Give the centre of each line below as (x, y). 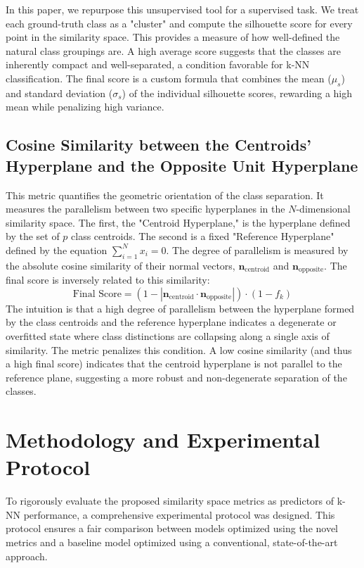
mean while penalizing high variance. (85, 107)
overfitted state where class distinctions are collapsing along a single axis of (168, 335)
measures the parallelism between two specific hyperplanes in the (145, 209)
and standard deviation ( (59, 93)
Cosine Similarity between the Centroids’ (159, 145)
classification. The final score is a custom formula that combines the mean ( (169, 78)
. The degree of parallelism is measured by (257, 250)
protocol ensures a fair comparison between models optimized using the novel (172, 528)
